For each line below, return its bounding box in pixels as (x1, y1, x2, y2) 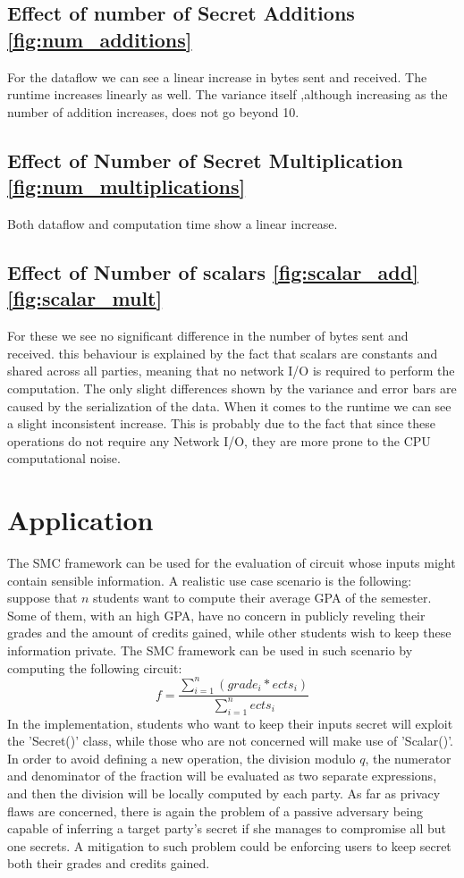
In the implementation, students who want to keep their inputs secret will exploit (7, 713, 453, 732)
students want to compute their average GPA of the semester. (93, 588, 432, 607)
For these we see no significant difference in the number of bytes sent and (7, 326, 409, 345)
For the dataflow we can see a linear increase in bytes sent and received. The (7, 67, 427, 86)
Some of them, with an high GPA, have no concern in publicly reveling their (7, 605, 426, 624)
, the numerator (365, 748, 451, 767)
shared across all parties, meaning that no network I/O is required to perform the (7, 361, 455, 380)
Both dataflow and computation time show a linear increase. (7, 214, 338, 232)
